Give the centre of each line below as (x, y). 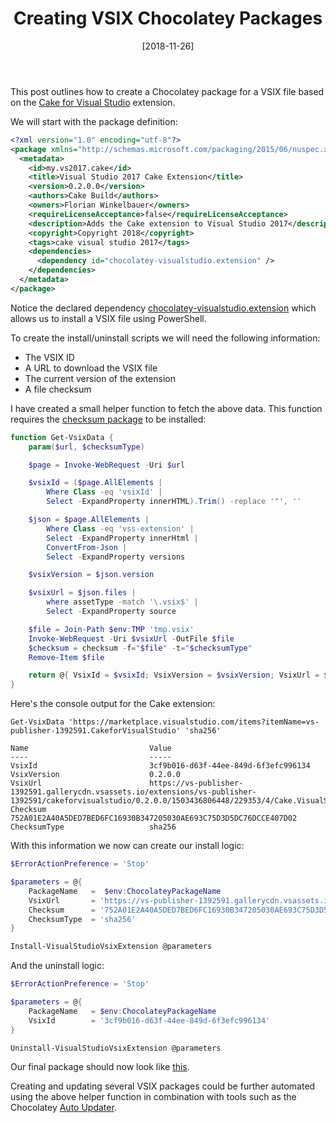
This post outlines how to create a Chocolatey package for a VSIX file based (167, 91)
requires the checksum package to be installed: (108, 419)
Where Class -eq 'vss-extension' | (120, 528)
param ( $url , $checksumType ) (86, 447)
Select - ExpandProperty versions (116, 557)
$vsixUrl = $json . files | (82, 593)
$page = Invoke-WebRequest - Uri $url (107, 465)
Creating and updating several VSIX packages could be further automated (163, 1086)
